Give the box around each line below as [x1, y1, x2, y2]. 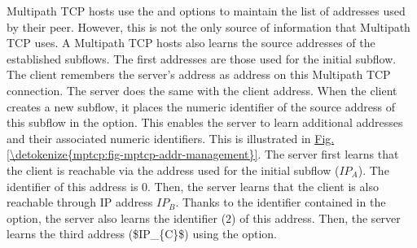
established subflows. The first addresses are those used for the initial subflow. [7, 50, 397, 67]
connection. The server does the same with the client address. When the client [7, 81, 397, 98]
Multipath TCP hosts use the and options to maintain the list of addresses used [7, 2, 406, 19]
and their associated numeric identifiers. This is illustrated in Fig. [7, 129, 335, 146]
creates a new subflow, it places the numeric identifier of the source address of [7, 98, 395, 115]
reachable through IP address [7, 194, 153, 211]
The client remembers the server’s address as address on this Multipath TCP [7, 66, 391, 83]
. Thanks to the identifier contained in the [175, 194, 386, 211]
